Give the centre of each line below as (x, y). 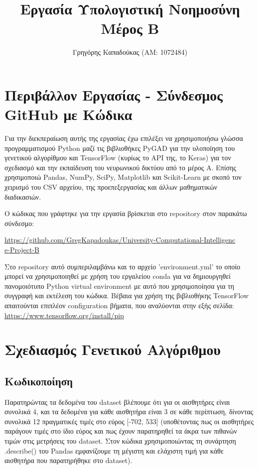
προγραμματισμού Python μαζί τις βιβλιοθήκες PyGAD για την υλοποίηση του (120, 148)
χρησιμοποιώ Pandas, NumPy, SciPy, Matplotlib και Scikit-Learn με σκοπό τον (123, 177)
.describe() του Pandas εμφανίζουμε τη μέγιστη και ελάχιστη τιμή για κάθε (114, 450)
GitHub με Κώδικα (68, 114)
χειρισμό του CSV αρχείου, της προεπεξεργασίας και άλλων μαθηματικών (111, 187)
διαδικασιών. (23, 196)
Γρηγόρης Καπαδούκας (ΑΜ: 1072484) (130, 52)
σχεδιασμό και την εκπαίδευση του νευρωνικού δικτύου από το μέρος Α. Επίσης (121, 167)
